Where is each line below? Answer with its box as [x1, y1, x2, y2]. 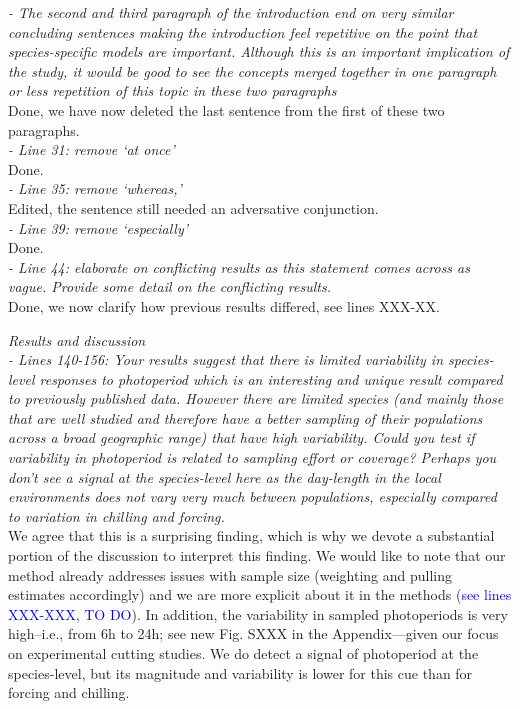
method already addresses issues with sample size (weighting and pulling [8, 564, 453, 585]
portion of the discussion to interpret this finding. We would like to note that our [8, 545, 506, 566]
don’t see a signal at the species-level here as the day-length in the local [8, 466, 441, 487]
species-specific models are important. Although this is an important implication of [8, 41, 510, 62]
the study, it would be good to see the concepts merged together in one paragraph [8, 60, 497, 81]
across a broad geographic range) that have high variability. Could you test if [8, 427, 475, 448]
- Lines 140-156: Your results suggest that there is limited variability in [8, 349, 444, 370]
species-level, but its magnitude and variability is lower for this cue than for [8, 662, 473, 683]
